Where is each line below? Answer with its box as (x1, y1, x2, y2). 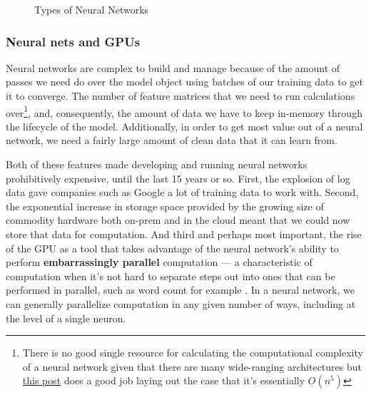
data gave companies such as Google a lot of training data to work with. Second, (6, 185, 359, 200)
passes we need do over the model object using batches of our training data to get (6, 74, 363, 89)
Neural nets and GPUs (6, 32, 141, 50)
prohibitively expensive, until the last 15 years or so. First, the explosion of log (6, 170, 350, 185)
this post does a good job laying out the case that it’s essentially (22, 373, 305, 388)
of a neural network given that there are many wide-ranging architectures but (22, 359, 362, 374)
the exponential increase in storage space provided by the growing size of (6, 198, 324, 213)
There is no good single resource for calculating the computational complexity (22, 345, 363, 360)
